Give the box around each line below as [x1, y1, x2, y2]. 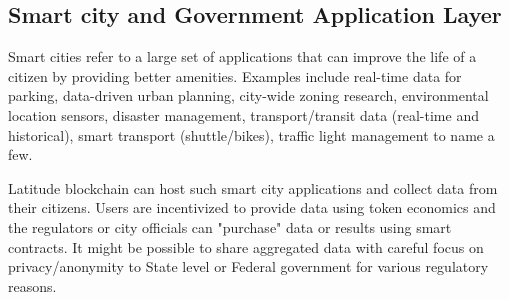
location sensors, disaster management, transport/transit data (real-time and [8, 104, 479, 125]
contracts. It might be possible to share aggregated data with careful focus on [8, 236, 484, 257]
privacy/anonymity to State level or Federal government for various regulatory [8, 256, 489, 277]
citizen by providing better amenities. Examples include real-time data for [8, 65, 462, 86]
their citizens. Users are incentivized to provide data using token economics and [8, 197, 496, 218]
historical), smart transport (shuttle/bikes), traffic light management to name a [8, 124, 495, 145]
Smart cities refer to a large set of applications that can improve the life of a [8, 46, 477, 67]
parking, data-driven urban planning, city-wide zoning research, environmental [8, 85, 489, 106]
